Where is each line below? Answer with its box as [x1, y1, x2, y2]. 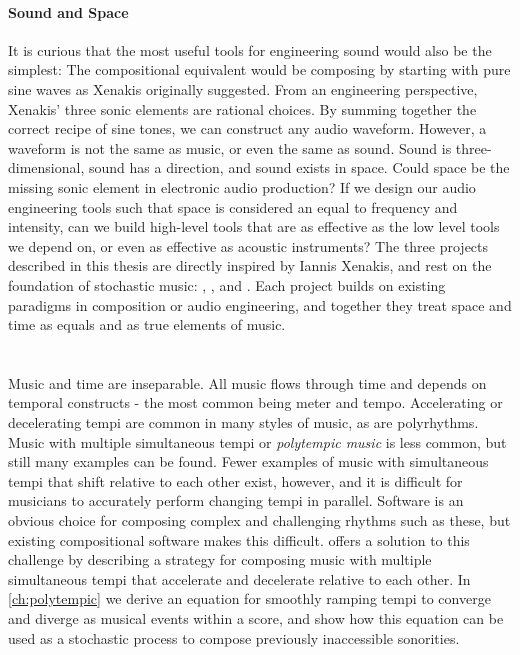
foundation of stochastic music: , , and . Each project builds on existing [8, 274, 446, 295]
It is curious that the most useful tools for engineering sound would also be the [8, 39, 492, 60]
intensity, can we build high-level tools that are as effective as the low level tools [8, 216, 500, 237]
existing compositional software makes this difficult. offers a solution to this [8, 529, 470, 550]
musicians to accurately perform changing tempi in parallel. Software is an [8, 490, 464, 511]
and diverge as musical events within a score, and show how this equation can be [8, 608, 504, 629]
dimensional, [8, 157, 85, 178]
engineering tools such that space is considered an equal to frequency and [8, 196, 458, 217]
